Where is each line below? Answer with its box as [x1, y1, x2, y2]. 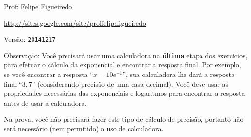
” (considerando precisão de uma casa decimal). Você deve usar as [32, 78, 229, 89]
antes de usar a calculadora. [4, 97, 87, 107]
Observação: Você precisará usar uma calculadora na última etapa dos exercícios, [4, 50, 248, 60]
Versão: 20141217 [4, 34, 56, 44]
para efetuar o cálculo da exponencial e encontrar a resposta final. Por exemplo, [4, 60, 241, 70]
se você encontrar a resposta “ [4, 69, 93, 79]
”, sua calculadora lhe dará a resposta [122, 69, 234, 79]
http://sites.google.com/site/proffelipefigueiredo [4, 17, 146, 28]
